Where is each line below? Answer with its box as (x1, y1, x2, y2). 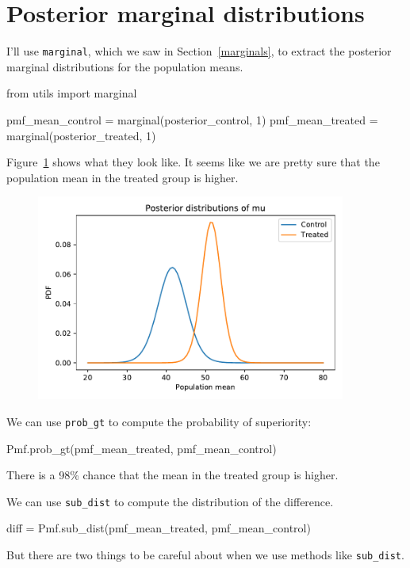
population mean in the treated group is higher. (6, 169, 239, 185)
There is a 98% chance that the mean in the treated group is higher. (6, 467, 339, 483)
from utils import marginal (6, 85, 137, 101)
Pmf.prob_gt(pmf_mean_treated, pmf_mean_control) (6, 440, 277, 456)
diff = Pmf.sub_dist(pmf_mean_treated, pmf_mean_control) (6, 520, 311, 536)
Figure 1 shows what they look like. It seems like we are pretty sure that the (6, 154, 380, 170)
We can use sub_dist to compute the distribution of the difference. (6, 493, 334, 509)
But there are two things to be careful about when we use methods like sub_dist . (6, 547, 404, 563)
